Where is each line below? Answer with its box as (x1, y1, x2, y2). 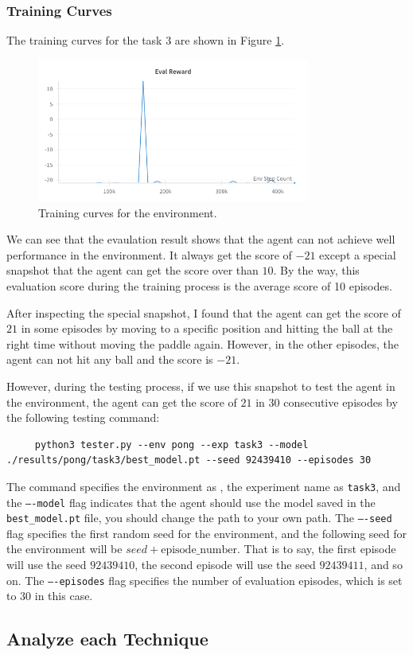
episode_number (161, 544, 237, 556)
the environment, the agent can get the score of (6, 393, 237, 410)
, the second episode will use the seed (134, 556, 316, 573)
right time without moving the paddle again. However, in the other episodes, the (6, 335, 399, 352)
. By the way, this (273, 262, 360, 279)
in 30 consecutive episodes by (255, 393, 398, 410)
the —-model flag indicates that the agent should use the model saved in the (6, 493, 376, 510)
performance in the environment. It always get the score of (6, 246, 292, 263)
